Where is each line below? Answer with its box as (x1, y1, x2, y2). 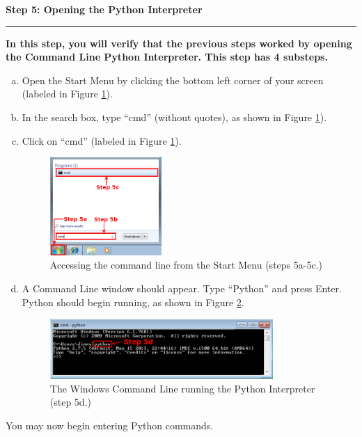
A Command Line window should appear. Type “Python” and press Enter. (22, 280, 342, 295)
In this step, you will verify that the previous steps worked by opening (6, 35, 352, 50)
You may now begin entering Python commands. (6, 418, 214, 432)
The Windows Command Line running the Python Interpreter (49, 381, 315, 395)
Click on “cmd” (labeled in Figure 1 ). (22, 133, 182, 148)
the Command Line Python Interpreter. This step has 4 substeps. (6, 49, 328, 64)
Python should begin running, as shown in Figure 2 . (22, 294, 244, 309)
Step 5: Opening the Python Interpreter (6, 2, 203, 16)
